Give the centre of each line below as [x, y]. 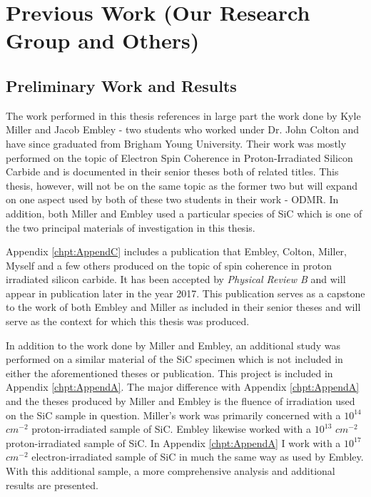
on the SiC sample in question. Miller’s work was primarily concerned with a [173, 415]
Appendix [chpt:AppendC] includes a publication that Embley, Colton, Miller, [176, 251]
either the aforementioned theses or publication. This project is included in [169, 373]
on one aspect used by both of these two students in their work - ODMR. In [172, 199]
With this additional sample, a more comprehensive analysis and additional [171, 471]
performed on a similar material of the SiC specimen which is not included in [174, 359]
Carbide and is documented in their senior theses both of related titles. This [172, 171]
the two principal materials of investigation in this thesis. [131, 227]
